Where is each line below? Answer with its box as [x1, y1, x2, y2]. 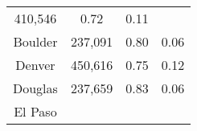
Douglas [13, 79, 58, 97]
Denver [15, 55, 55, 74]
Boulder [13, 32, 58, 51]
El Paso [14, 102, 57, 121]
